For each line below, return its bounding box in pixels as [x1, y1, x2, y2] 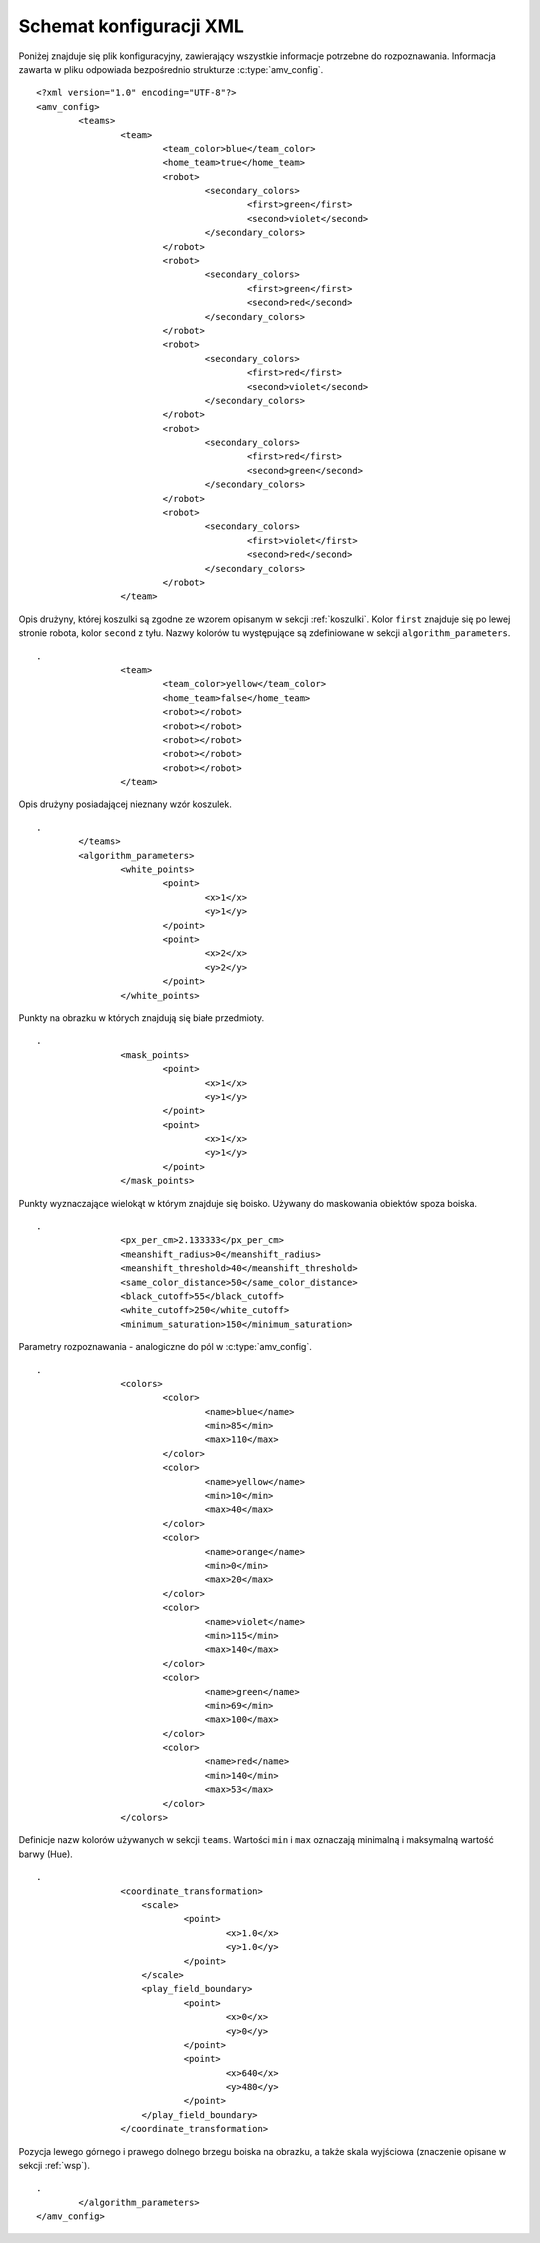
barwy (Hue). [18, 1848, 74, 1860]
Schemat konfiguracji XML [18, 15, 245, 37]
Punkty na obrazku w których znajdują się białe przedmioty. [18, 1011, 265, 1024]
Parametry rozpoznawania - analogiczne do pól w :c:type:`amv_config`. [18, 1341, 312, 1353]
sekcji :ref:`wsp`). [18, 2160, 90, 2172]
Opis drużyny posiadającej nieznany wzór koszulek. [18, 798, 232, 810]
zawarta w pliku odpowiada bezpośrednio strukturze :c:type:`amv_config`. [18, 63, 324, 75]
